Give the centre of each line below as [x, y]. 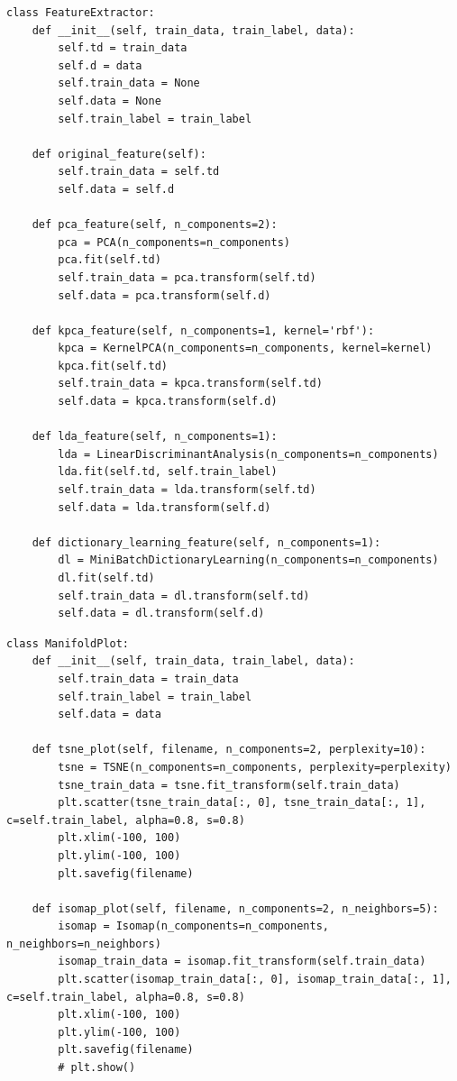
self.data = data [110, 715]
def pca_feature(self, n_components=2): [155, 225]
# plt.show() [97, 1068]
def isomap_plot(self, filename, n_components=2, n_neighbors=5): [235, 908]
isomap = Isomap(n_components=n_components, [193, 926]
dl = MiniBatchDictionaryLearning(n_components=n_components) [248, 560]
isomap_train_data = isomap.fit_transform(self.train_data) [242, 962]
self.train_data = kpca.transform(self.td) [190, 384]
